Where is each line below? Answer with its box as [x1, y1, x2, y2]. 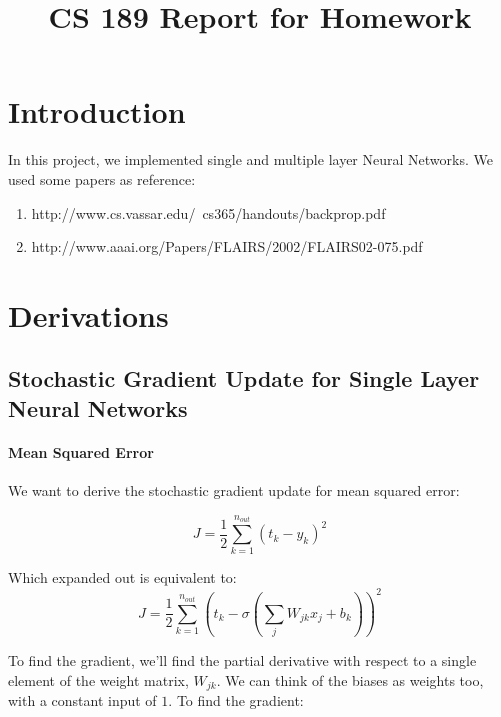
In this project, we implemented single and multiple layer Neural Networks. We [8, 149, 493, 170]
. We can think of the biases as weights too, [216, 669, 484, 690]
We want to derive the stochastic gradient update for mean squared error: [8, 480, 460, 501]
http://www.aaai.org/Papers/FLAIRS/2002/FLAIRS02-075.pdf [31, 236, 423, 257]
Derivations [8, 294, 169, 335]
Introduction [8, 91, 186, 132]
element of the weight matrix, [8, 669, 189, 690]
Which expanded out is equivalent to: [8, 567, 237, 588]
